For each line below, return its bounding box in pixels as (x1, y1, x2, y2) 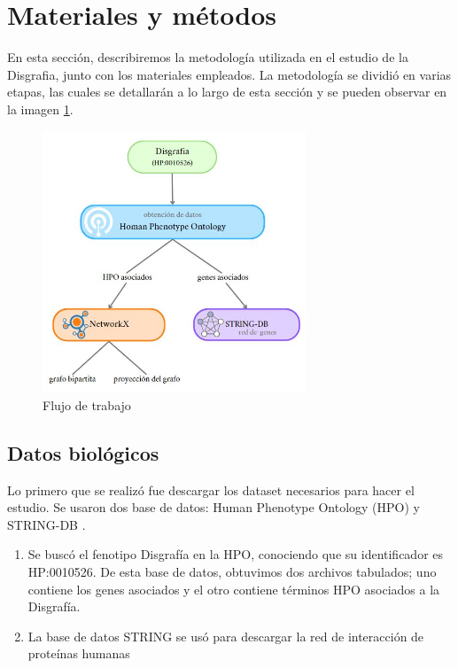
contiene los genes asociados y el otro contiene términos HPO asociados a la (27, 579, 440, 598)
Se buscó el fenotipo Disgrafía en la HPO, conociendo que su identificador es (27, 545, 444, 563)
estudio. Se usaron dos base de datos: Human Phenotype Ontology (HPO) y (7, 498, 420, 517)
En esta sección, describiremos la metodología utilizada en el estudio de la (7, 48, 408, 66)
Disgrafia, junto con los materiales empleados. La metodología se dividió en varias (7, 65, 452, 83)
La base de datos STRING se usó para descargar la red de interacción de (27, 626, 424, 645)
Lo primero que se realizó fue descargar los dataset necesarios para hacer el (7, 480, 415, 499)
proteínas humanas (27, 644, 130, 663)
